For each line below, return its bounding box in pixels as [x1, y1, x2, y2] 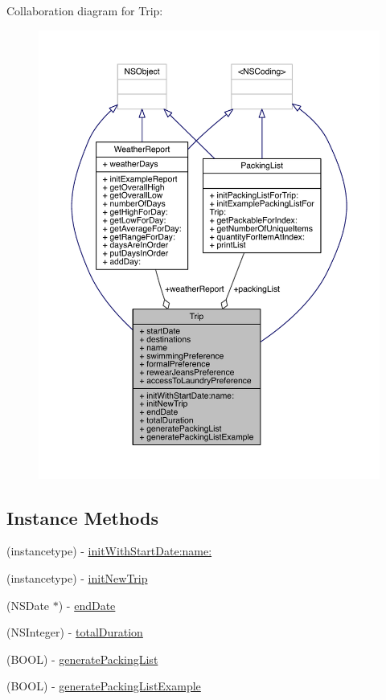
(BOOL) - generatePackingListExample [6, 677, 201, 694]
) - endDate [58, 596, 116, 613]
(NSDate [6, 596, 50, 613]
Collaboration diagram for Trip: [6, 2, 163, 18]
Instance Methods [6, 505, 158, 530]
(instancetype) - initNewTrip [6, 570, 148, 587]
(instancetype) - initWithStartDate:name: [6, 542, 212, 559]
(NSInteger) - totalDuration [6, 624, 143, 641]
